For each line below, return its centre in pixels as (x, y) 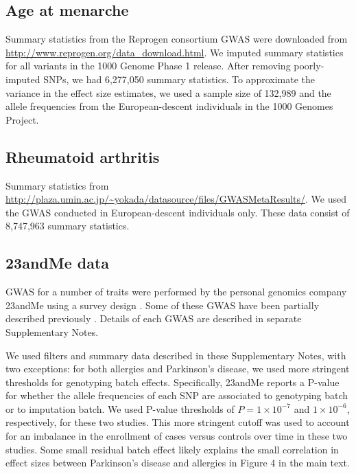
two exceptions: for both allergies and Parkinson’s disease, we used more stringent (178, 369)
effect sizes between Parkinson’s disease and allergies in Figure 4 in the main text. (178, 463)
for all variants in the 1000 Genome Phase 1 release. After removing (148, 66)
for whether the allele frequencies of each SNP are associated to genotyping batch (177, 395)
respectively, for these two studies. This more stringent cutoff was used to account (178, 422)
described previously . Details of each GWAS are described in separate (154, 318)
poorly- (309, 66)
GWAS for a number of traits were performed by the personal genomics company (176, 292)
